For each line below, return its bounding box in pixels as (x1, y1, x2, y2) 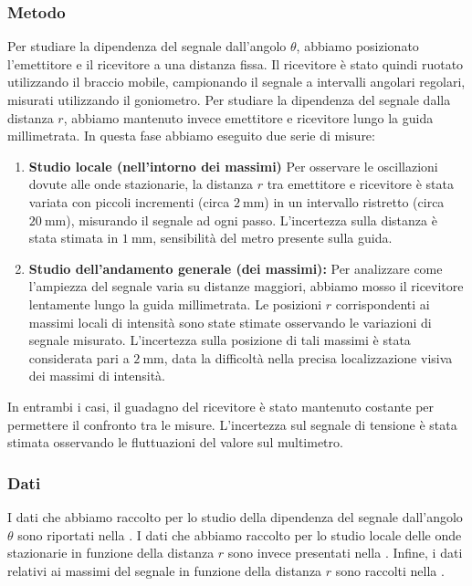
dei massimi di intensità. (28, 366, 165, 385)
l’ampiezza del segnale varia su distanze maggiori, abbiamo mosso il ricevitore (28, 277, 464, 296)
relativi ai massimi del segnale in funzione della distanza (7, 560, 322, 580)
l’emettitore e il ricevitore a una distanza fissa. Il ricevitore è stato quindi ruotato (7, 54, 464, 73)
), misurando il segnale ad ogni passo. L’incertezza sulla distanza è (66, 210, 437, 229)
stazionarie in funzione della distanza (7, 543, 215, 562)
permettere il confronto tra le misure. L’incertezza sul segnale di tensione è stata (7, 414, 457, 434)
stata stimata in (28, 228, 119, 247)
